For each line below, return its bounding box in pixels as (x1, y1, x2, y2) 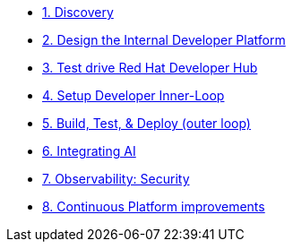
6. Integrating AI (42, 143, 136, 159)
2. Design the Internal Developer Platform (42, 32, 286, 47)
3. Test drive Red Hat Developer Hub (42, 60, 258, 75)
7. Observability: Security (42, 171, 190, 186)
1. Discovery (42, 4, 114, 20)
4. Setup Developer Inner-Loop (42, 88, 225, 103)
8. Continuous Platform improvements (42, 199, 265, 214)
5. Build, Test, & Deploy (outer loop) (42, 116, 251, 131)
